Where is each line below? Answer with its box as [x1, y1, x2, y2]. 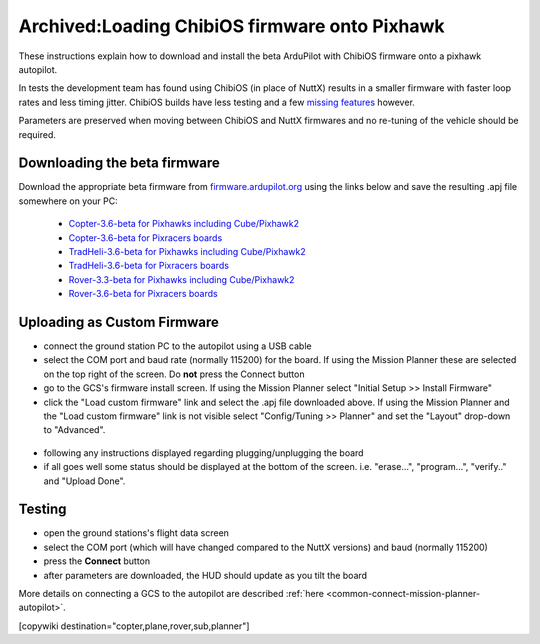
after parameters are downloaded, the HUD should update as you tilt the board [43, 569, 368, 581]
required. [18, 128, 57, 140]
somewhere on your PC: [18, 195, 119, 207]
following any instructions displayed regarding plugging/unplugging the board [43, 446, 364, 459]
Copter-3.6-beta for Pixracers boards [68, 231, 223, 244]
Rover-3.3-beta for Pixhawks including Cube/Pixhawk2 [68, 273, 295, 285]
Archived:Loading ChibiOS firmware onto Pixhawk [18, 15, 445, 37]
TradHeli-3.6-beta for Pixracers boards [68, 260, 230, 272]
